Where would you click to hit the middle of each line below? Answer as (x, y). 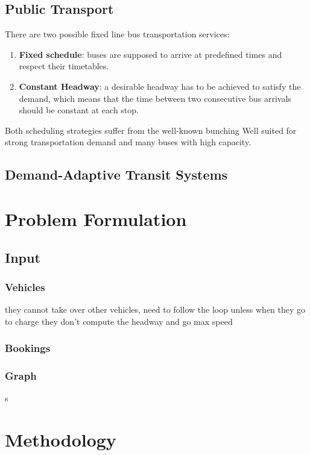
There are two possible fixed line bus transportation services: (117, 34)
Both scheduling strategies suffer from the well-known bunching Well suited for (151, 130)
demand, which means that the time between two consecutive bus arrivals (155, 98)
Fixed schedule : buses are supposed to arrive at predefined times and (150, 54)
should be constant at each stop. (79, 110)
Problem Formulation (96, 218)
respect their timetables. (64, 66)
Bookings (28, 348)
